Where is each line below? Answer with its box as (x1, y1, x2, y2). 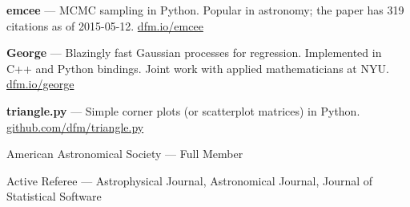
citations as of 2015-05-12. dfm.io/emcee (6, 17, 203, 34)
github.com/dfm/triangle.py (6, 118, 144, 135)
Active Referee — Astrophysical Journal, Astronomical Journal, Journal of (6, 172, 373, 189)
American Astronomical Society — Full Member (6, 145, 243, 162)
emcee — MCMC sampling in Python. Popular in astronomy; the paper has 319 (6, 2, 404, 18)
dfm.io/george (6, 75, 74, 92)
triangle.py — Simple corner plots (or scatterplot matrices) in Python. (6, 102, 360, 119)
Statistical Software (6, 188, 102, 205)
